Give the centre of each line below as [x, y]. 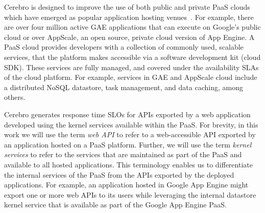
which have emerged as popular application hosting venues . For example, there [129, 17]
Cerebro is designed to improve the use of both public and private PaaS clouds [127, 7]
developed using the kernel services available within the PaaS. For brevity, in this [131, 124]
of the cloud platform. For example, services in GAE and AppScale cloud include [131, 77]
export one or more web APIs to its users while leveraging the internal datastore [130, 194]
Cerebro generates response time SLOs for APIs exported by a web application [127, 114]
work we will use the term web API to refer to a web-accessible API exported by [130, 134]
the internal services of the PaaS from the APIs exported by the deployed [119, 174]
